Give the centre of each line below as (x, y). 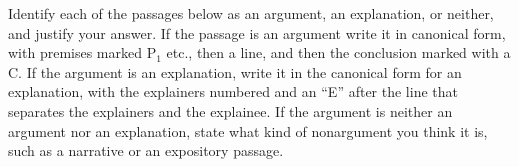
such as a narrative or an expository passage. (146, 150)
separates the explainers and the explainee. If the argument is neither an (230, 110)
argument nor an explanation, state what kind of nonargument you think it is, (248, 130)
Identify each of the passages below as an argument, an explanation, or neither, (251, 13)
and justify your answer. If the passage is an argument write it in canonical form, (257, 32)
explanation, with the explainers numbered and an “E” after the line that (233, 91)
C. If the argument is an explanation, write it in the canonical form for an (235, 71)
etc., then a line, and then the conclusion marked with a (338, 52)
